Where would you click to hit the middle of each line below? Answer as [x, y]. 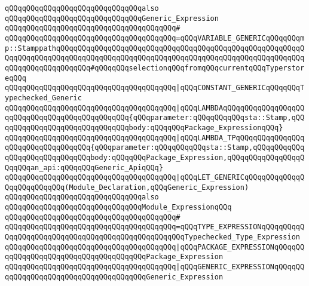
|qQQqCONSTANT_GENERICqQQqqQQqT [240, 88]
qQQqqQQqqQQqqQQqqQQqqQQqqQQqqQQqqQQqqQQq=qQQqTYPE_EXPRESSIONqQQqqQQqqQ [155, 227]
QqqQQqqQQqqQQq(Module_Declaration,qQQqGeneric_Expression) [127, 187]
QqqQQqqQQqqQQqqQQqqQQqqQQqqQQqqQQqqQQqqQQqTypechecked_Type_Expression [152, 237]
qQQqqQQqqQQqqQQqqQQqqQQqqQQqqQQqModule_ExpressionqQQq [118, 207]
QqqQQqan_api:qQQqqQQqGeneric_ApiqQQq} [84, 167]
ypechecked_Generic [43, 98]
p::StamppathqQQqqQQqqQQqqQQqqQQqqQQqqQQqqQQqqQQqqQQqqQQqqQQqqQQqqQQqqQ [155, 48]
